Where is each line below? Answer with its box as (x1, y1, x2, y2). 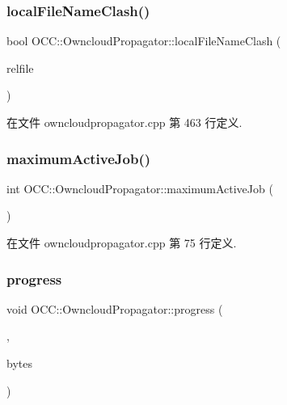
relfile (6, 59, 34, 76)
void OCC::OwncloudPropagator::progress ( (6, 300, 223, 317)
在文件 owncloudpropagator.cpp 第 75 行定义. (6, 234, 237, 251)
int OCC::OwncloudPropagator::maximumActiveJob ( (6, 179, 273, 196)
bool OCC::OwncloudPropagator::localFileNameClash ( (6, 32, 281, 49)
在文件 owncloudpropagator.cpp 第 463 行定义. (6, 114, 243, 130)
